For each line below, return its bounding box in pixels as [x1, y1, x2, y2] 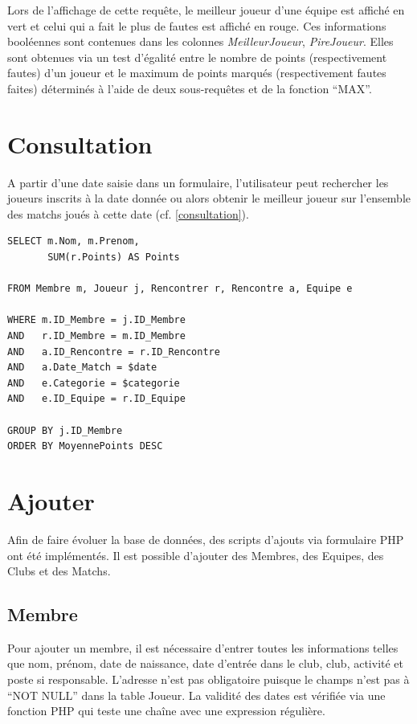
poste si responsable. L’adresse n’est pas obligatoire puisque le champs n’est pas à [7, 671, 410, 688]
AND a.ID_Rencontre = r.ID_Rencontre [7, 346, 220, 358]
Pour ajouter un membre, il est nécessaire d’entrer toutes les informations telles [7, 639, 399, 656]
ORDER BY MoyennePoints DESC [7, 440, 163, 452]
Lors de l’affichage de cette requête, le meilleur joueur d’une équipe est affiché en [7, 2, 405, 18]
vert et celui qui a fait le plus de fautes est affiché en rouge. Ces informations [7, 17, 386, 34]
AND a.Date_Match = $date [7, 362, 157, 374]
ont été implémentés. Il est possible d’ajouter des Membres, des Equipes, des [7, 546, 384, 563]
